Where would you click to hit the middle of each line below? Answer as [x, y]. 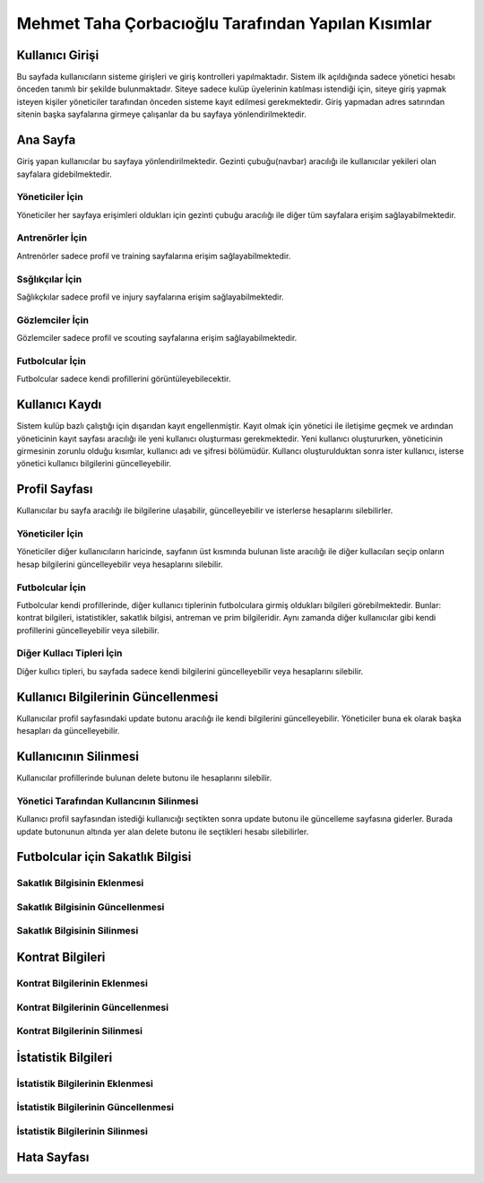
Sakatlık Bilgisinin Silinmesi [78, 931]
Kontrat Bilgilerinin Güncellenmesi [93, 1007]
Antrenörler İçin [52, 238]
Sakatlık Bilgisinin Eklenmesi [80, 883]
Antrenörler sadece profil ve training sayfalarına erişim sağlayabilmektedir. [154, 256]
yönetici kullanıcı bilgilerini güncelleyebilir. [94, 464]
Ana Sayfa [46, 140]
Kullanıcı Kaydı [59, 405]
